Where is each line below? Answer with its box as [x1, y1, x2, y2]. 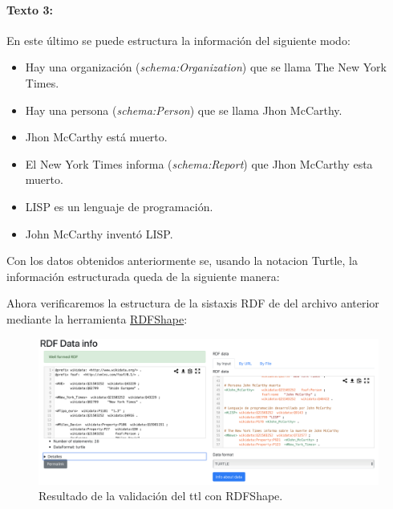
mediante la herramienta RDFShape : [6, 310, 188, 327]
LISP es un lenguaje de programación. [25, 197, 213, 214]
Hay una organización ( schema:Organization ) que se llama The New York [25, 59, 387, 75]
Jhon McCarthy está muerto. [25, 128, 168, 145]
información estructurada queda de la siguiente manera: [6, 267, 280, 284]
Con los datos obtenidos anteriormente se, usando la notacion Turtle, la [6, 252, 359, 269]
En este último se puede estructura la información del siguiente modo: [6, 31, 350, 48]
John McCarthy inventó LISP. [25, 225, 173, 242]
